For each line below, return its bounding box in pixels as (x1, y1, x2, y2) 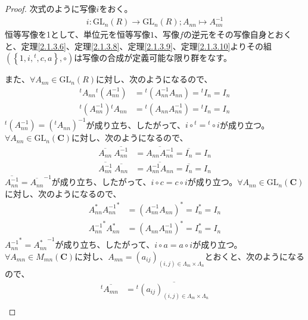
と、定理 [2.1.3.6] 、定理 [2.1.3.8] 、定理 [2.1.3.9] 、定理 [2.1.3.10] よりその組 (5, 39, 272, 52)
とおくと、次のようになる (204, 250, 304, 263)
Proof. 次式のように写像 (5, 2, 97, 14)
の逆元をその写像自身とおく (183, 28, 292, 41)
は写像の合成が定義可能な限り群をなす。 (74, 51, 232, 64)
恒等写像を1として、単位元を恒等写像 (5, 28, 150, 41)
